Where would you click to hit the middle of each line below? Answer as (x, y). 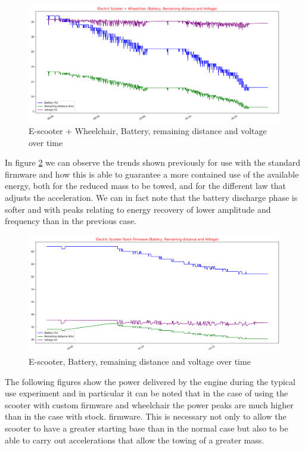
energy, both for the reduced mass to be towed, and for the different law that (146, 186)
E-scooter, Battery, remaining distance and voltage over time (140, 361)
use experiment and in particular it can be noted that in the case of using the (147, 393)
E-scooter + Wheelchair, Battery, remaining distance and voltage (148, 131)
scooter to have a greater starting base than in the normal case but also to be (147, 428)
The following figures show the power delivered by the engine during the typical (150, 381)
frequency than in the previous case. (71, 221)
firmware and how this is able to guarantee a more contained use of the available (152, 174)
